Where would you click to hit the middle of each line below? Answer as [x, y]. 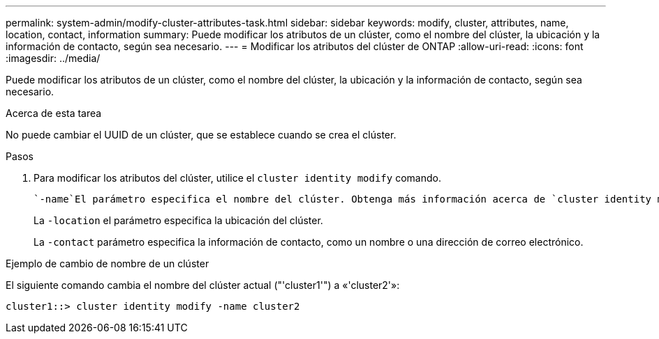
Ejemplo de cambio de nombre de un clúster [108, 263]
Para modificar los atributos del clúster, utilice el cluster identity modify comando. [237, 178]
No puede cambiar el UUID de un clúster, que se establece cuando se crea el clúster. [201, 135]
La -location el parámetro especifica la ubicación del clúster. [178, 220]
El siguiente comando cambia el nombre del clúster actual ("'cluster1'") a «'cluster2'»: [203, 285]
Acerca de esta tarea [54, 113]
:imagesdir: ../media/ [53, 58]
